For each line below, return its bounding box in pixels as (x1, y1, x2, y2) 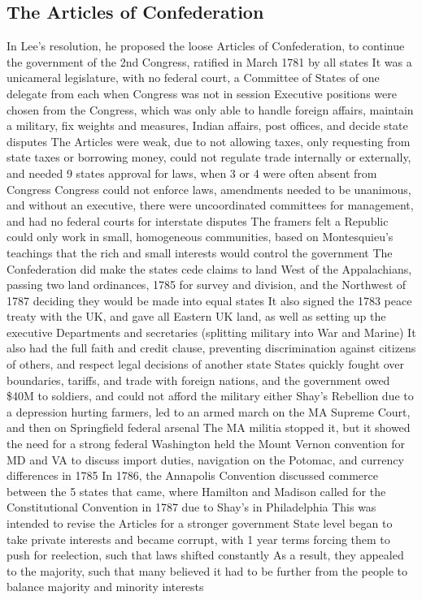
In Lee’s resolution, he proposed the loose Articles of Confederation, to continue (7, 37, 405, 54)
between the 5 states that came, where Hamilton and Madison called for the (7, 482, 386, 499)
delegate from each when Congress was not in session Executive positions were (7, 84, 397, 101)
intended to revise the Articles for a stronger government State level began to (7, 515, 393, 532)
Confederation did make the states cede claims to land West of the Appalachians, (7, 260, 412, 277)
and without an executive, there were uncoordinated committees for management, (7, 196, 414, 214)
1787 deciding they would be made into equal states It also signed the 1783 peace (7, 291, 412, 309)
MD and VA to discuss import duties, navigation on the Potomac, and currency (7, 451, 404, 468)
